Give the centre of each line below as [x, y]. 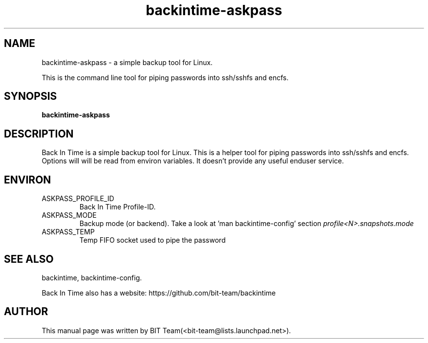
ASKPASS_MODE [69, 215]
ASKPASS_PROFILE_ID [78, 199]
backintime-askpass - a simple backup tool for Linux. [127, 62]
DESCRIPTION [39, 134]
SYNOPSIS [31, 96]
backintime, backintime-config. [92, 277]
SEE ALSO [29, 259]
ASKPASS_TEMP [68, 232]
